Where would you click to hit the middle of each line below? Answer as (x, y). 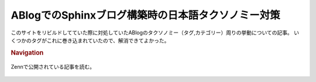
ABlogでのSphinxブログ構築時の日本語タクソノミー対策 (145, 15)
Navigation (27, 52)
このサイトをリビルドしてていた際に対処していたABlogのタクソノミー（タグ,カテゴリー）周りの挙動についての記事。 (152, 33)
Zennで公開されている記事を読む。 (53, 66)
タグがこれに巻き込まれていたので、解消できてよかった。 (100, 40)
